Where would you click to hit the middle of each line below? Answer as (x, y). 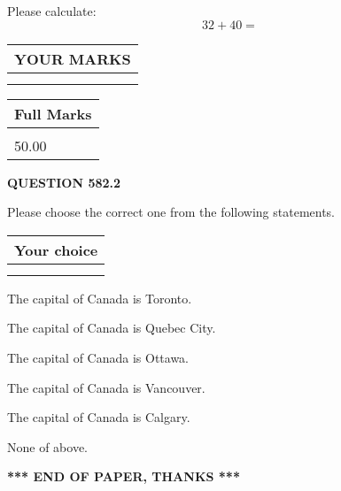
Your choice (56, 249)
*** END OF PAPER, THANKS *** (124, 476)
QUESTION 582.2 (64, 182)
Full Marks (53, 113)
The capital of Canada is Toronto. (100, 298)
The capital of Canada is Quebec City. (112, 328)
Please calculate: (52, 11)
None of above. (47, 446)
